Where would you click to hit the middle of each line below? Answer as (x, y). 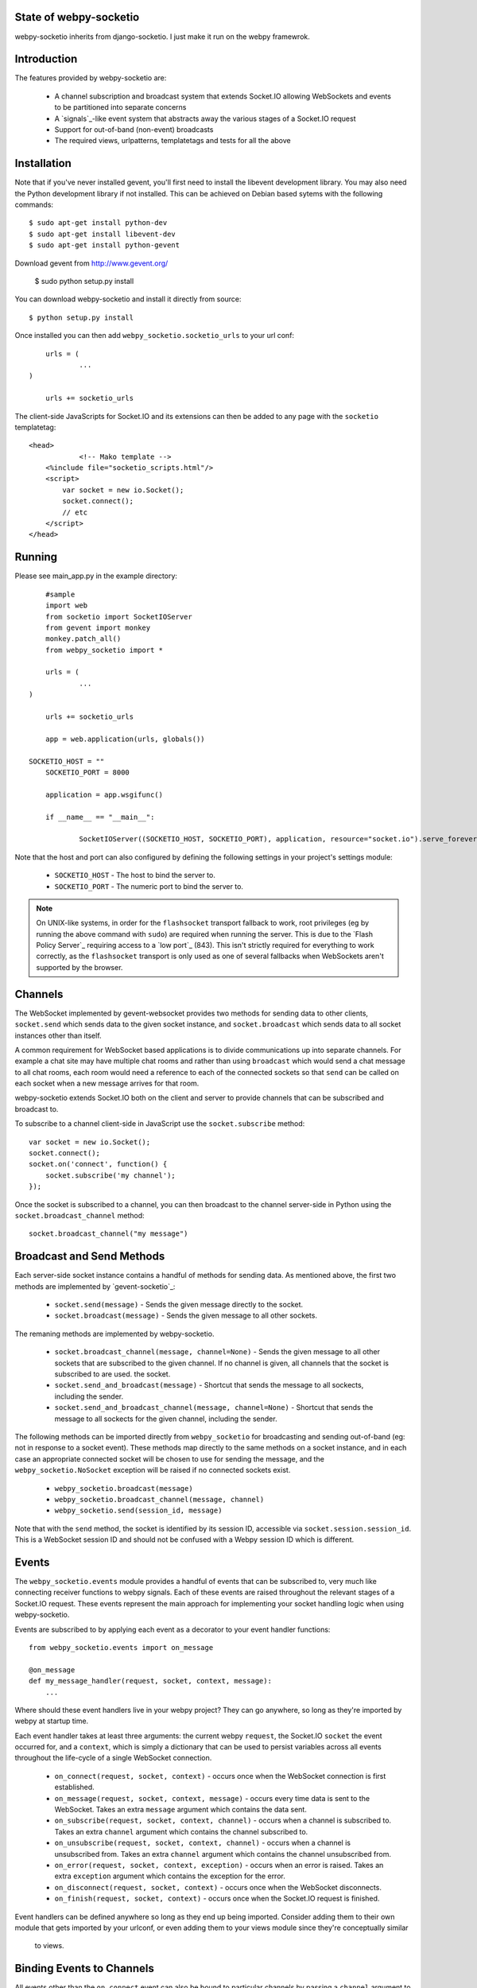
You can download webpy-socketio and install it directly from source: (128, 299)
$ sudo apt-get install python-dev (98, 223)
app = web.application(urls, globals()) (125, 739)
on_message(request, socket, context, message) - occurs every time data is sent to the (212, 1798)
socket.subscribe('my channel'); (111, 1175)
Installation (43, 163)
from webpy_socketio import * (104, 650)
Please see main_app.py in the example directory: (96, 576)
